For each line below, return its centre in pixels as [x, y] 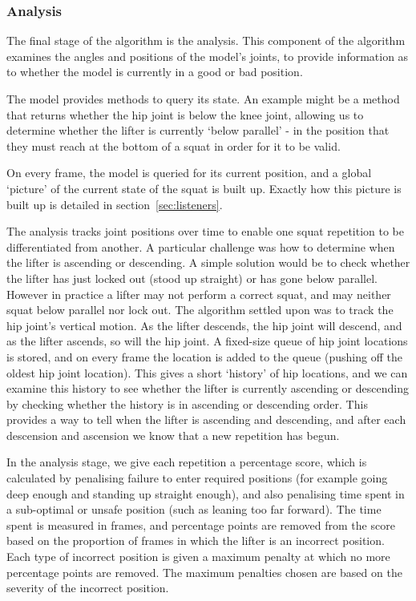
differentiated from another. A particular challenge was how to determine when [201, 246]
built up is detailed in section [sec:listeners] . [115, 204]
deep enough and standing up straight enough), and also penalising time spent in [206, 493]
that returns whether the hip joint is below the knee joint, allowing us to [185, 114]
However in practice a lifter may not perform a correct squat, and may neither [199, 294]
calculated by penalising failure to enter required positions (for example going [197, 478]
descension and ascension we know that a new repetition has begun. [173, 435]
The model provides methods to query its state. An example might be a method [203, 99]
